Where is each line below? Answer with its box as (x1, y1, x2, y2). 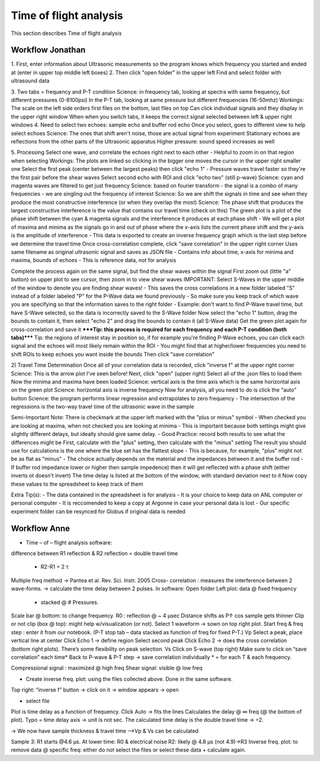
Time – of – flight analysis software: (25, 539, 113, 546)
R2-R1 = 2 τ (40, 563, 69, 571)
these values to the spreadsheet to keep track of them (11, 480, 143, 488)
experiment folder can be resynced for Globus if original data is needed (11, 508, 186, 515)
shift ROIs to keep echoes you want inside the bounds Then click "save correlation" (11, 351, 215, 358)
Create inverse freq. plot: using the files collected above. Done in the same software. (25, 675, 233, 682)
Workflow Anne (11, 523, 71, 533)
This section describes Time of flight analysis (11, 30, 122, 37)
